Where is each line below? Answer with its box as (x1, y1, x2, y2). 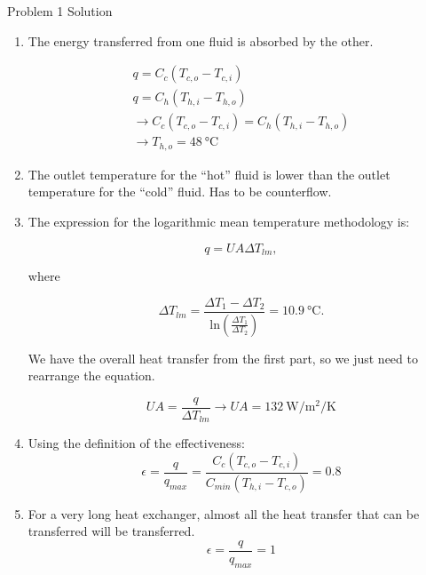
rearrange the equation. (28, 366, 155, 385)
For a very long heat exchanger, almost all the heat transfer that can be (28, 504, 420, 523)
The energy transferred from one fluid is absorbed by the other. (28, 31, 374, 50)
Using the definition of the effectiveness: (28, 434, 245, 452)
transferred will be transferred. (28, 522, 195, 540)
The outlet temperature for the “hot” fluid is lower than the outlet (28, 164, 390, 183)
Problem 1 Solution (7, 2, 113, 20)
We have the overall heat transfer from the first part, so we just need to (28, 348, 418, 367)
